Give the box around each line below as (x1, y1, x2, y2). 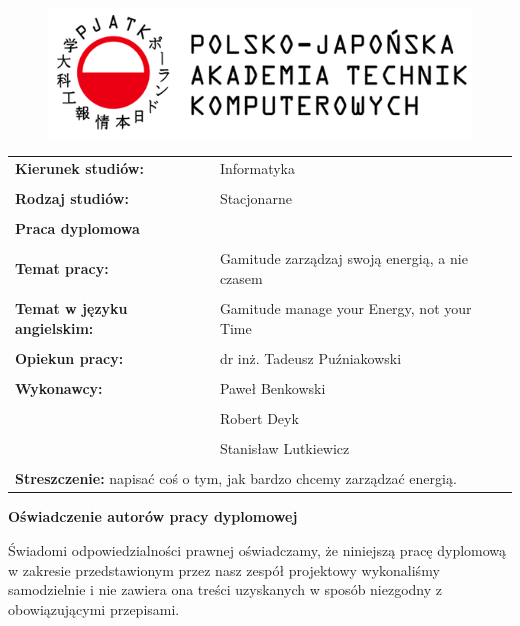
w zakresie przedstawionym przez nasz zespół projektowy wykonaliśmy (8, 559, 440, 580)
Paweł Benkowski (219, 377, 326, 398)
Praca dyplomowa (15, 218, 140, 239)
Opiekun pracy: (15, 347, 124, 368)
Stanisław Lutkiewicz (219, 438, 350, 459)
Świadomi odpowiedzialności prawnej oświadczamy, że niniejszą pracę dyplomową (8, 539, 507, 560)
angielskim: (15, 317, 94, 338)
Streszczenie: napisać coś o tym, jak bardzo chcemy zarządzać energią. (15, 468, 457, 489)
